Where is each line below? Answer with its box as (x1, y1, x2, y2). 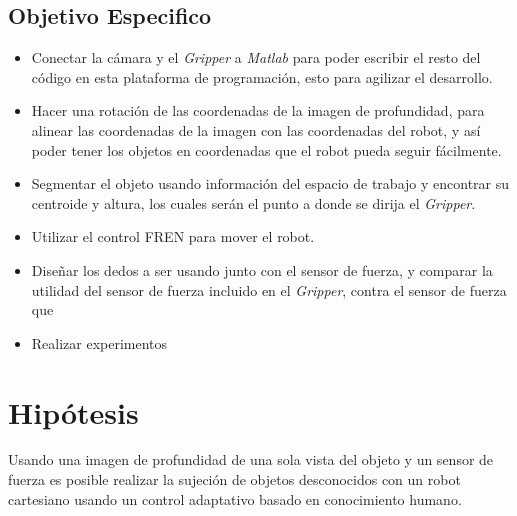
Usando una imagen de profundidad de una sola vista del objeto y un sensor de (8, 449, 494, 470)
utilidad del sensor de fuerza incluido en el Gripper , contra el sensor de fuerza (31, 279, 507, 300)
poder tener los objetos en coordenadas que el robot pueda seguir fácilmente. (31, 139, 502, 160)
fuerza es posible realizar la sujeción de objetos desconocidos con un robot (8, 469, 461, 490)
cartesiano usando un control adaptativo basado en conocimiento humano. (8, 488, 462, 509)
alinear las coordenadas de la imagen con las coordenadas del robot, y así (31, 119, 481, 140)
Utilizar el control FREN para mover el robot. (31, 226, 315, 247)
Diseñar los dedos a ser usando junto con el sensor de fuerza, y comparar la (31, 259, 493, 280)
